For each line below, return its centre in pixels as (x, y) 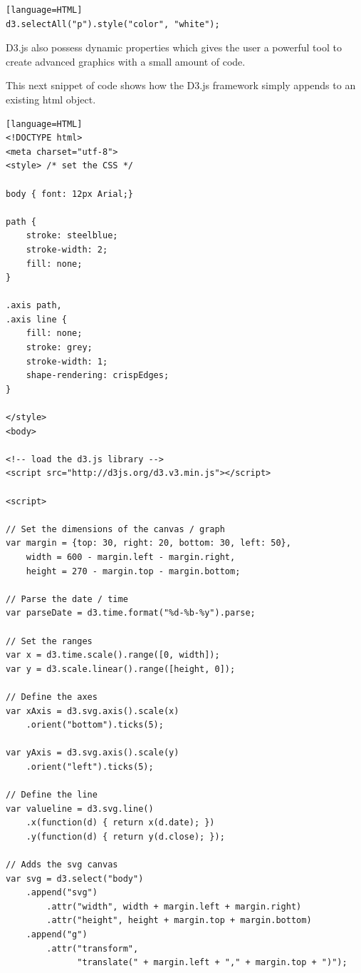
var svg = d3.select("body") (75, 878)
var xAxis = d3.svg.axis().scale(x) (93, 711)
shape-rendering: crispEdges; (98, 376)
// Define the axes (52, 697)
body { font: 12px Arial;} (69, 194)
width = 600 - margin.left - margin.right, (131, 557)
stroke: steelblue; (72, 236)
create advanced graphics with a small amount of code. (126, 61)
